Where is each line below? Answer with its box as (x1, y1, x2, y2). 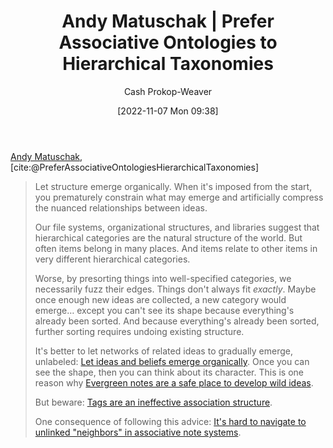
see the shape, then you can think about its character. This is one (34, 366, 305, 378)
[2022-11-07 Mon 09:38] (117, 105, 219, 117)
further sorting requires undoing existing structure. (34, 325, 245, 337)
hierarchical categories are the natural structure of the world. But (34, 231, 303, 244)
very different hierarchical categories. (34, 253, 191, 265)
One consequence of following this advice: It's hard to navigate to (34, 415, 307, 427)
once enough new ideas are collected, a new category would (34, 293, 287, 305)
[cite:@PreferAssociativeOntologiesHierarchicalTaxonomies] (10, 161, 259, 173)
